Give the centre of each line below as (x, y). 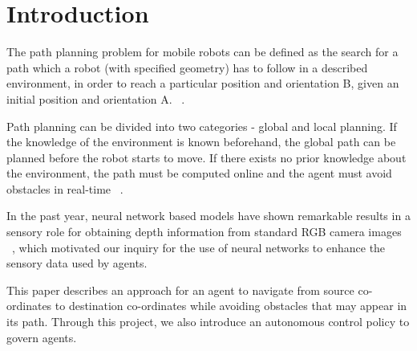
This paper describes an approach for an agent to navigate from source (180, 290)
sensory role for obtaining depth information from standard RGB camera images (204, 232)
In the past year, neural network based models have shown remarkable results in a (208, 216)
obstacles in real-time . (65, 188)
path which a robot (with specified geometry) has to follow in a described (187, 67)
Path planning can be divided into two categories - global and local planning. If (202, 126)
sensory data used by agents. (77, 263)
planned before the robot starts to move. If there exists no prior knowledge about (206, 157)
